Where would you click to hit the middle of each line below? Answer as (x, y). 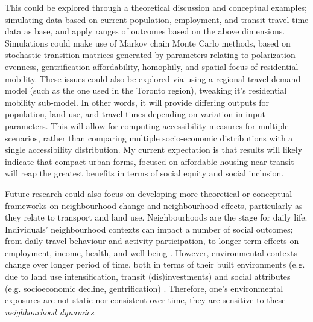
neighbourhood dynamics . (51, 311)
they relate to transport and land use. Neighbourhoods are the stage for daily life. (156, 217)
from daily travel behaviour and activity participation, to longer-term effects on (152, 241)
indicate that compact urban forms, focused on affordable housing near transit (150, 161)
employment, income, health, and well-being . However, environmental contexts (151, 252)
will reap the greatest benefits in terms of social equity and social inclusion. (144, 173)
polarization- (275, 55)
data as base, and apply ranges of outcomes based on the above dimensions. (145, 31)
